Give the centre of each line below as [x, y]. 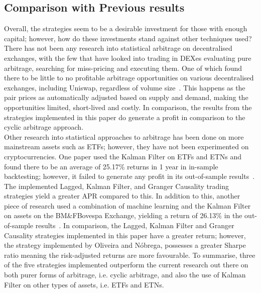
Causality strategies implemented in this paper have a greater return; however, [125, 235]
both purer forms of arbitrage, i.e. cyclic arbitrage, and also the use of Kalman [125, 275]
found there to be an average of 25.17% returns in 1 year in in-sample [111, 166]
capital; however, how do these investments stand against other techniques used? [128, 38]
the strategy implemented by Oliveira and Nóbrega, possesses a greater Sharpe [125, 245]
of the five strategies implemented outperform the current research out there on [126, 265]
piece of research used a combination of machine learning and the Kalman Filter [127, 205]
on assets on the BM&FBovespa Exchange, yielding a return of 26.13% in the [123, 215]
